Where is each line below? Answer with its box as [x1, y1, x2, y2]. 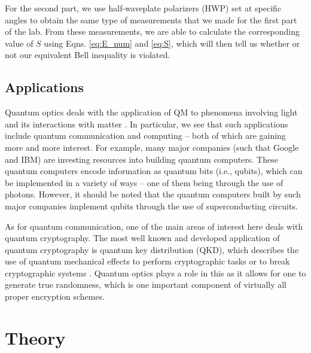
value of [5, 36, 33, 49]
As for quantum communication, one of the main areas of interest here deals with [5, 220, 303, 232]
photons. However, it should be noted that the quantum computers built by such [5, 188, 301, 200]
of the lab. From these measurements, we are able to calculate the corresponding [5, 25, 300, 38]
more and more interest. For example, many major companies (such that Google [5, 141, 299, 153]
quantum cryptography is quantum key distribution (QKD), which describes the [5, 243, 299, 255]
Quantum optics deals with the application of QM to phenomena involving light [5, 106, 298, 118]
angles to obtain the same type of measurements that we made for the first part [5, 13, 297, 26]
